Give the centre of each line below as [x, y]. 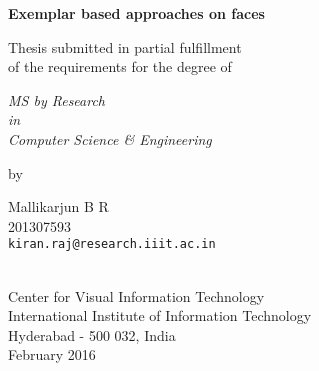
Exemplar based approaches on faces [136, 13]
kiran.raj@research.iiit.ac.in [112, 244]
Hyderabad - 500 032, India [92, 334]
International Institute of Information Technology [160, 315]
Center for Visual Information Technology [136, 295]
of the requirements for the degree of [120, 66]
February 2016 [52, 354]
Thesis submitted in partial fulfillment [125, 46]
